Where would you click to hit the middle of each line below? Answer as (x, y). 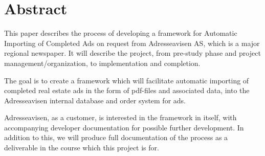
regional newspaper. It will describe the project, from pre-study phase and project (132, 53)
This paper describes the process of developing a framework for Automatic (121, 33)
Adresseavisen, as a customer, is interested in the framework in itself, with (120, 117)
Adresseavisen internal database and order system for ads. (95, 100)
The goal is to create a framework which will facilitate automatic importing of (127, 80)
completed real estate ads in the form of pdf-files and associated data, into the (127, 90)
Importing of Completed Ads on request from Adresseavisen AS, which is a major (132, 43)
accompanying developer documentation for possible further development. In (124, 127)
